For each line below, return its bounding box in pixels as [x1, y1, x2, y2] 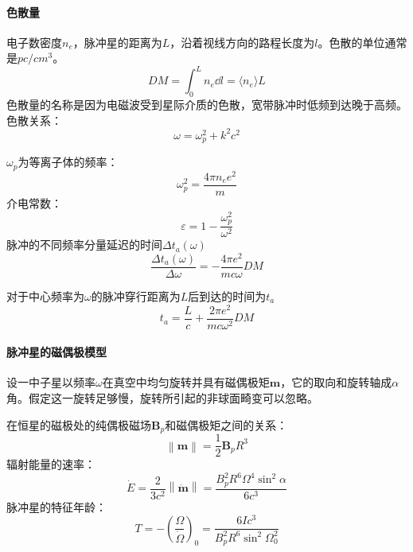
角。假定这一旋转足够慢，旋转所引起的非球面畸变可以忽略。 [6, 390, 318, 406]
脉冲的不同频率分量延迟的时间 [6, 236, 162, 253]
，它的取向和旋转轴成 [280, 374, 392, 391]
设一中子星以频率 [6, 374, 95, 391]
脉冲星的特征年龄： [6, 498, 107, 515]
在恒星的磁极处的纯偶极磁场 [6, 416, 151, 433]
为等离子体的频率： [18, 154, 119, 170]
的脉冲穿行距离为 [91, 287, 181, 304]
